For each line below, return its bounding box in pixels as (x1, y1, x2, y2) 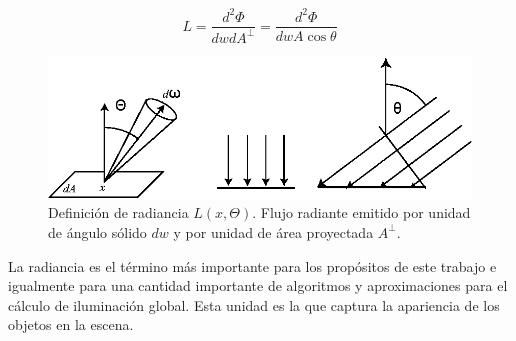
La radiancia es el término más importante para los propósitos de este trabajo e (8, 255, 497, 276)
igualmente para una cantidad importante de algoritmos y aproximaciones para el (8, 275, 508, 296)
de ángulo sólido (48, 221, 147, 242)
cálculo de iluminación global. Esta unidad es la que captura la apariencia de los (8, 294, 500, 315)
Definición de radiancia (48, 202, 189, 223)
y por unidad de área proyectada (173, 221, 374, 242)
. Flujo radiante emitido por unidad (252, 202, 471, 223)
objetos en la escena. (8, 314, 134, 335)
